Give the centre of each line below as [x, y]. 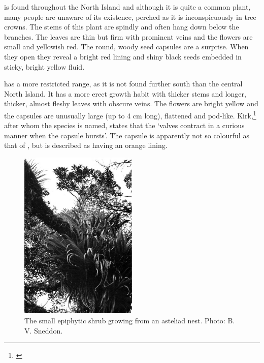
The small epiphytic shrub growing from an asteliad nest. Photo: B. [130, 320]
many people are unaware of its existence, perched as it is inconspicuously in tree [130, 17]
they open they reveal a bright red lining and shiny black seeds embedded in [123, 56]
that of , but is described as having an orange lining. [86, 145]
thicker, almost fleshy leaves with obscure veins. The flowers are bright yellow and [131, 103]
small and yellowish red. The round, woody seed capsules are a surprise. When [126, 47]
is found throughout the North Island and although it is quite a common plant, [127, 7]
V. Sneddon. [44, 330]
